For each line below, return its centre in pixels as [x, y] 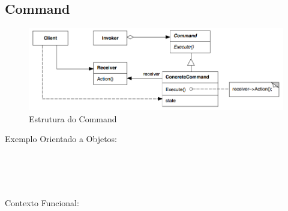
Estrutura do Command [73, 118]
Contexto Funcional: [42, 202]
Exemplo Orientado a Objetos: [61, 139]
